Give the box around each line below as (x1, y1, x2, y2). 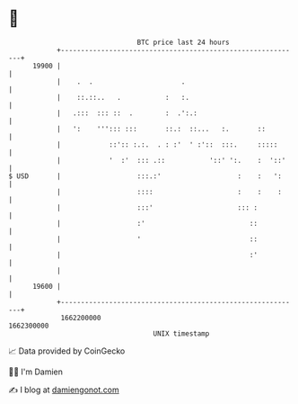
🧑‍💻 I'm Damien (8, 366, 64, 377)
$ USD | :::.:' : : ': (8, 171, 282, 181)
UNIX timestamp (153, 328, 210, 338)
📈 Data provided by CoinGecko (8, 346, 126, 356)
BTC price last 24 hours (136, 38, 230, 47)
